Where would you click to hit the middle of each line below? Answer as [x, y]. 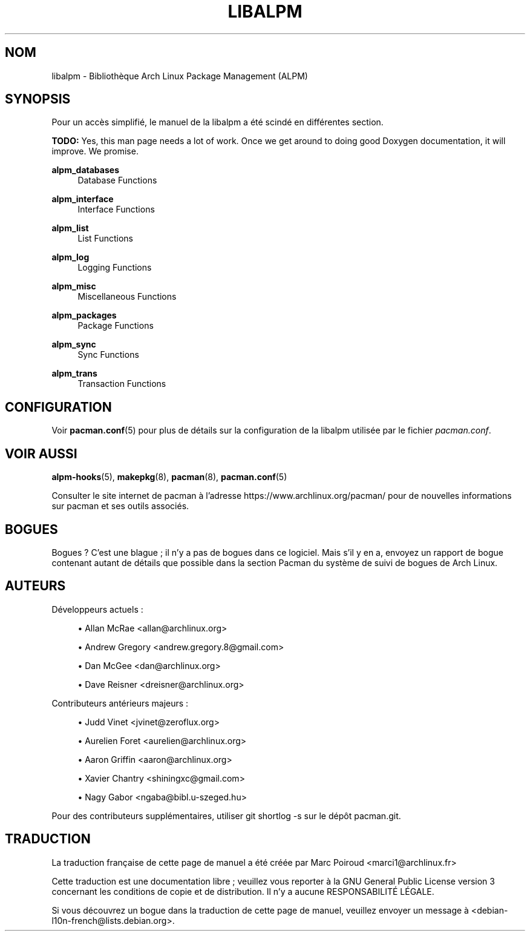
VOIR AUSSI [41, 453]
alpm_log [70, 257]
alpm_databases [85, 170]
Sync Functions [108, 355]
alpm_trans [74, 374]
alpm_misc [74, 286]
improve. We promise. [95, 151]
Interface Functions [116, 209]
